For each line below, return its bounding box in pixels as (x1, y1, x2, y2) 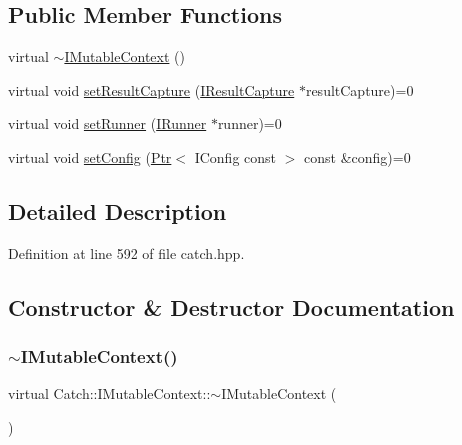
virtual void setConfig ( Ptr (8, 146, 172, 167)
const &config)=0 (304, 146, 411, 167)
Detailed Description (8, 195, 227, 226)
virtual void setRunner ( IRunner (8, 113, 207, 134)
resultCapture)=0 (305, 79, 414, 100)
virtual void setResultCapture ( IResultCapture (8, 79, 295, 100)
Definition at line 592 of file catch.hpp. (8, 242, 245, 263)
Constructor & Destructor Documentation (8, 291, 455, 322)
